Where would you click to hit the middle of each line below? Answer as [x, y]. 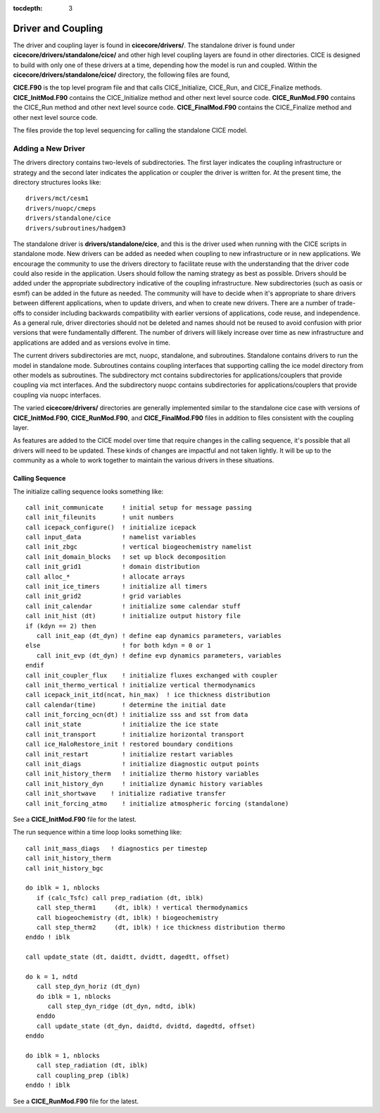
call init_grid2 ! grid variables [104, 596]
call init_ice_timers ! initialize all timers [116, 586]
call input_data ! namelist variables [111, 537]
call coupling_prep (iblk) [83, 1075]
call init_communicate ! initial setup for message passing [139, 507]
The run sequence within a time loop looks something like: [97, 832]
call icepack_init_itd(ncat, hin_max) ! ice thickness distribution [148, 695]
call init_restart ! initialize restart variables [129, 754]
